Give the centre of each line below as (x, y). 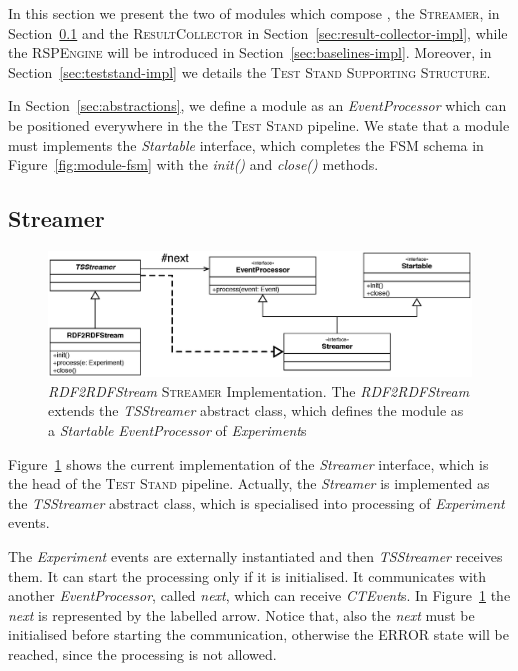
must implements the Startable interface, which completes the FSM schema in (246, 144)
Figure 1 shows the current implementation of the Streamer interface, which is (248, 463)
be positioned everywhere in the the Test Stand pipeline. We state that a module (259, 124)
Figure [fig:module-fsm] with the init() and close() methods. (193, 164)
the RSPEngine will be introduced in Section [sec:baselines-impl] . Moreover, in (250, 52)
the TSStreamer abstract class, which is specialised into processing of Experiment (256, 502)
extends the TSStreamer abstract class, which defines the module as (256, 410)
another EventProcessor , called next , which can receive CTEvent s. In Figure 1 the (259, 595)
